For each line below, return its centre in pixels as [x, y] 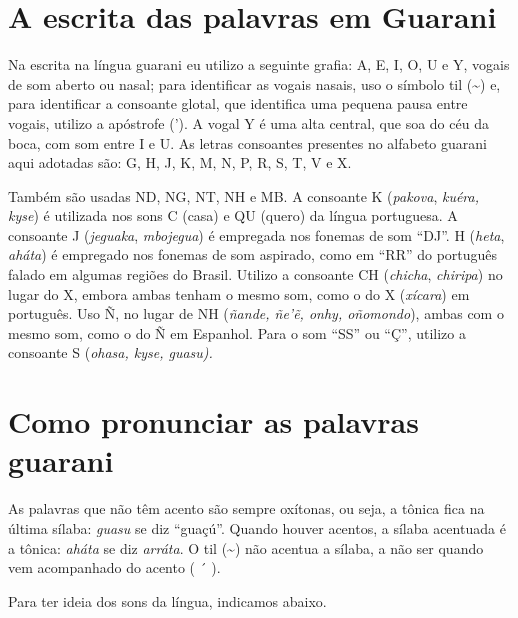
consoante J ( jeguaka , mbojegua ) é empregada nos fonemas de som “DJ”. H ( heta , [256, 234]
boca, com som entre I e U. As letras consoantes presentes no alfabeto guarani [247, 142]
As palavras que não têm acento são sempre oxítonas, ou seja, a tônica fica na [246, 508]
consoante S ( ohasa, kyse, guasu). [110, 352]
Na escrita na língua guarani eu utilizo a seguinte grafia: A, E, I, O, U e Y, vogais [259, 64]
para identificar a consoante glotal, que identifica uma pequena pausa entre [238, 103]
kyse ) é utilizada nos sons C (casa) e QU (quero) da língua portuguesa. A [233, 215]
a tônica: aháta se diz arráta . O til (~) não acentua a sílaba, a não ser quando [246, 547]
